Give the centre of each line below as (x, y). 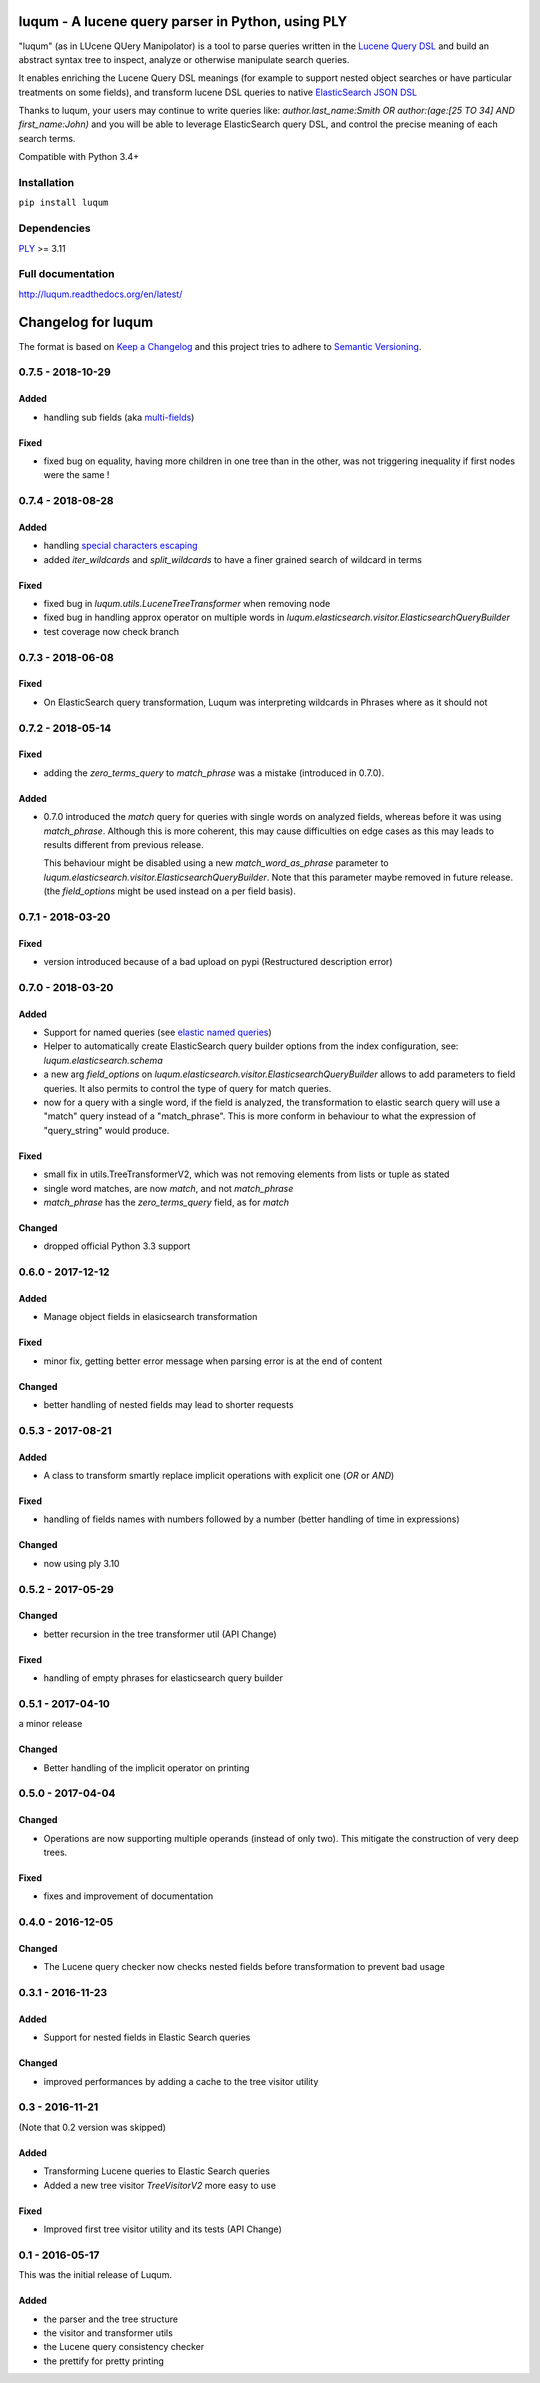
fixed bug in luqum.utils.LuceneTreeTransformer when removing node (187, 604)
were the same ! (76, 475)
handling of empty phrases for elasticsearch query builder (163, 1678)
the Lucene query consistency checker (124, 2347)
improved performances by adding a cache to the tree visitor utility (181, 2081)
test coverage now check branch (111, 631)
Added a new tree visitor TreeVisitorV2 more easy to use (160, 2185)
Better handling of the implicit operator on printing (146, 1767)
